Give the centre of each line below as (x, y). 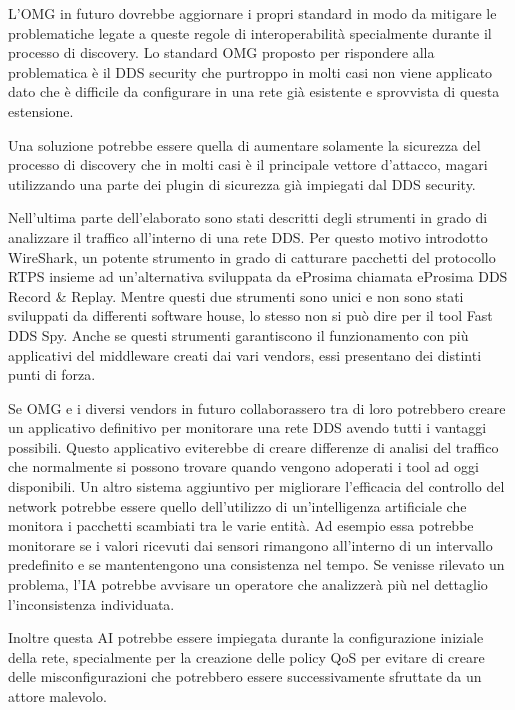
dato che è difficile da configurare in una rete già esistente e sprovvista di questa (254, 91)
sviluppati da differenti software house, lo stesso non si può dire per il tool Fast (250, 315)
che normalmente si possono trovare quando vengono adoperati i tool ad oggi (243, 466)
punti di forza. (52, 374)
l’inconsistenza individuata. (91, 603)
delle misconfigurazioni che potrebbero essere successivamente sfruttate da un (245, 676)
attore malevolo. (57, 696)
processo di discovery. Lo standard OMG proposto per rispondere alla (221, 52)
